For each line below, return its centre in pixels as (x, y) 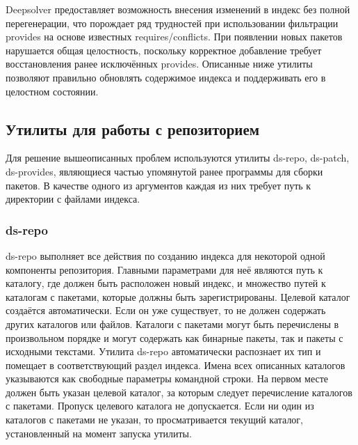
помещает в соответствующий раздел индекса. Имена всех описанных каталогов (176, 365)
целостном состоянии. (52, 91)
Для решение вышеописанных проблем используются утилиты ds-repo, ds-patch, (178, 158)
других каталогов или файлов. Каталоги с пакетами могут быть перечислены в (172, 323)
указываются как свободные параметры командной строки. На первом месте (167, 378)
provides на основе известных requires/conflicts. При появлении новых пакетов (174, 37)
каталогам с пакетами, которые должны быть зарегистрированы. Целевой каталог (178, 296)
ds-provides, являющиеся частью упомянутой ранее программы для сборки (164, 171)
